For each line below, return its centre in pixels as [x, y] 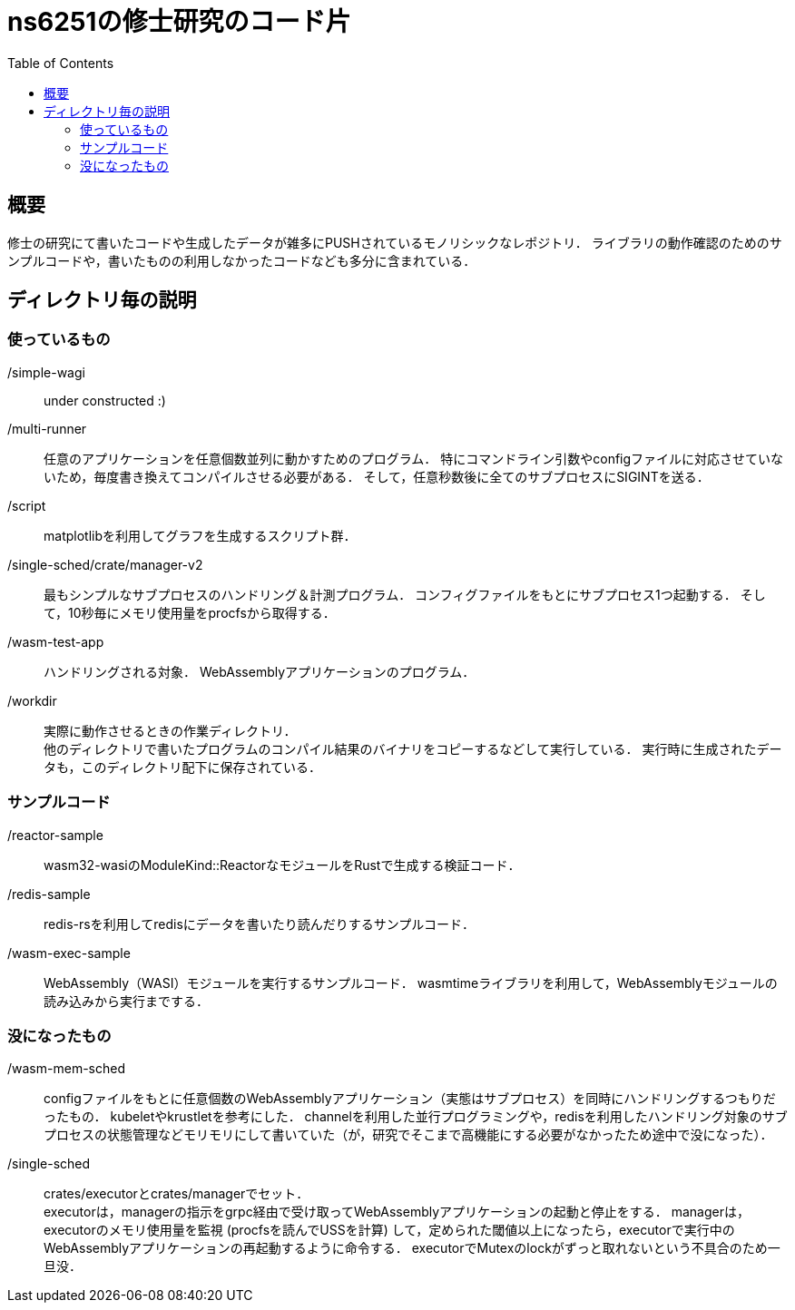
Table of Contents [61, 63]
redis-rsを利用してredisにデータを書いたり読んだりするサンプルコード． [260, 924]
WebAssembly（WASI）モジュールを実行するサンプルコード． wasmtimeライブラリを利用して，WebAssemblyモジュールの [411, 982]
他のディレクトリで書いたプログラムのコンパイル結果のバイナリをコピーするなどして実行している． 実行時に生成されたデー [413, 748]
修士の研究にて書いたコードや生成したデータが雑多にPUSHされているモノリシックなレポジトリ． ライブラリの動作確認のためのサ [395, 242]
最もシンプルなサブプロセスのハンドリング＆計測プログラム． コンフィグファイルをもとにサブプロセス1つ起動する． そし [405, 594]
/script [27, 505]
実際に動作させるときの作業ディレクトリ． [170, 730]
